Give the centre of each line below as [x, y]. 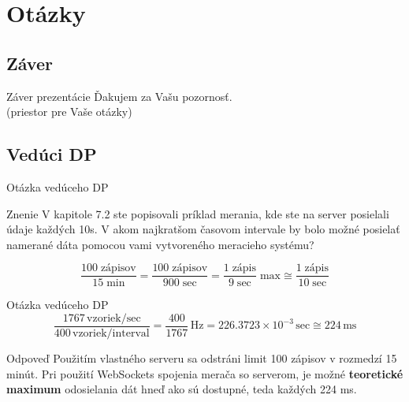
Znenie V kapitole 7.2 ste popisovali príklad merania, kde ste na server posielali [198, 213]
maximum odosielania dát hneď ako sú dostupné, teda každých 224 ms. [182, 389]
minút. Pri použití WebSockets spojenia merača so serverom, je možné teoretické [205, 373]
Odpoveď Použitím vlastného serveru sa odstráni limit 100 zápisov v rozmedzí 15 [202, 358]
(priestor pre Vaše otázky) [69, 112]
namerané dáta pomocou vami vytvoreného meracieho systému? [160, 244]
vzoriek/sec [114, 318]
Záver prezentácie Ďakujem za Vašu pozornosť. [119, 96]
